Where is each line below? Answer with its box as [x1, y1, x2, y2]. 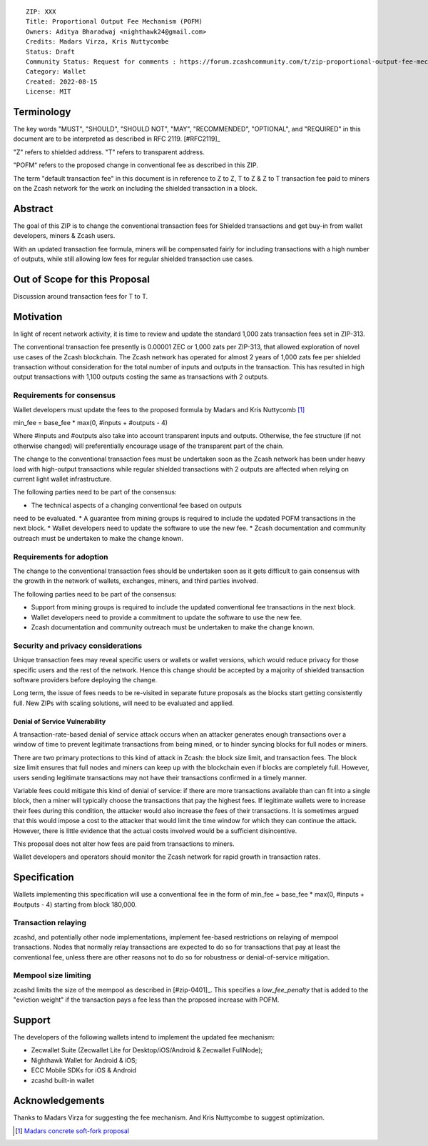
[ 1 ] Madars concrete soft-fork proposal [15, 1126, 130, 1135]
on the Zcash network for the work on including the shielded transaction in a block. [13, 184, 258, 192]
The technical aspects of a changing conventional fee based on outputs [31, 501, 243, 509]
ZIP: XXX [26, 8, 56, 16]
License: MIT [26, 88, 71, 96]
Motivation [13, 311, 63, 323]
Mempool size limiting [13, 970, 92, 980]
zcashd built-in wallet [31, 1076, 94, 1085]
